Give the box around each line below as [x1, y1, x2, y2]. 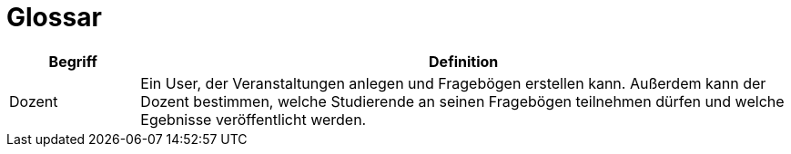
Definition [429, 52, 499, 71]
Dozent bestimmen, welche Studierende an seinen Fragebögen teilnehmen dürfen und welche [140, 91, 785, 111]
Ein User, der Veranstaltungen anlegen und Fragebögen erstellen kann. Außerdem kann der [140, 73, 766, 92]
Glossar [6, 2, 102, 33]
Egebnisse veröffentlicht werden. [140, 110, 367, 129]
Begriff [48, 52, 97, 71]
